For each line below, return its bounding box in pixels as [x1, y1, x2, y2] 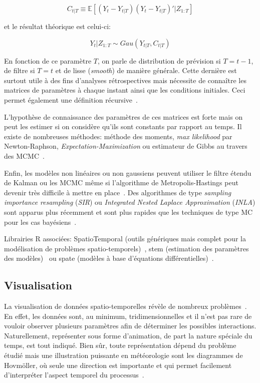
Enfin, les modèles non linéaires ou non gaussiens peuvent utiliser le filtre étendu [4, 167, 251, 178]
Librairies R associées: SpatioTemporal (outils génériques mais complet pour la [4, 233, 246, 244]
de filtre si [4, 65, 35, 76]
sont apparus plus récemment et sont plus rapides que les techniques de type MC [4, 206, 253, 217]
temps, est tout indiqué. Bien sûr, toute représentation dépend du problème [4, 340, 236, 350]
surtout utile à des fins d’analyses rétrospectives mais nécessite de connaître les [4, 75, 246, 85]
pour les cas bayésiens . [4, 216, 77, 227]
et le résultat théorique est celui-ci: [4, 21, 111, 31]
